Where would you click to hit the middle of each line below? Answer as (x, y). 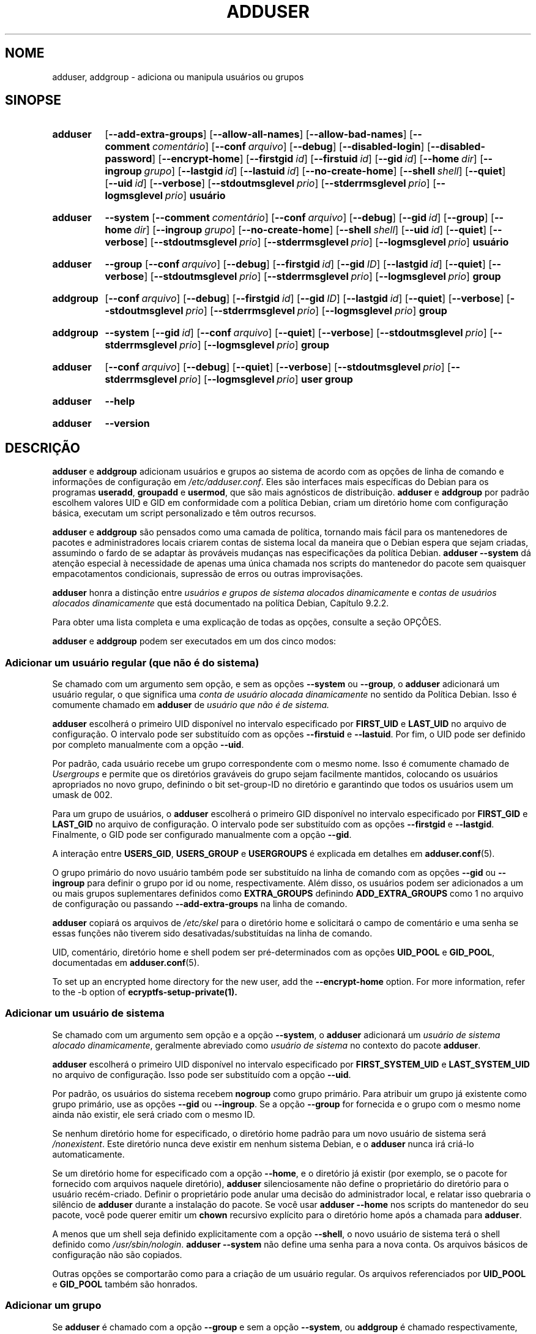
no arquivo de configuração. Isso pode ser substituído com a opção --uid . (202, 1074)
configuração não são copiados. (117, 1254)
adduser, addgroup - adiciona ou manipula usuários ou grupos (178, 77)
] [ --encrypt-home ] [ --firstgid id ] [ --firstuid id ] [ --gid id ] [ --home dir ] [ (318, 159)
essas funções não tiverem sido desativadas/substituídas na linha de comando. (212, 933)
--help (120, 401)
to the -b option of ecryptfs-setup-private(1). (145, 992)
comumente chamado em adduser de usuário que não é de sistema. (191, 705)
